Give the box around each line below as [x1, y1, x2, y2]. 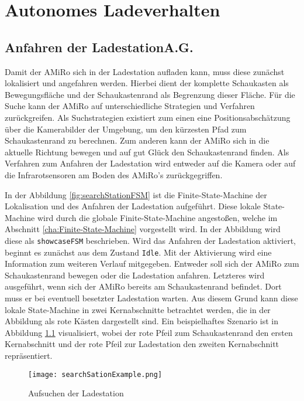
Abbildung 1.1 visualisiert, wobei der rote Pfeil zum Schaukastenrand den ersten [5, 326, 293, 338]
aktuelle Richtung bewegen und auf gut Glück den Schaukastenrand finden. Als [5, 145, 289, 158]
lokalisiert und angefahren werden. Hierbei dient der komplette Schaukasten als [5, 77, 289, 89]
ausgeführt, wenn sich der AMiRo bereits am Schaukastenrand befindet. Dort [5, 280, 282, 293]
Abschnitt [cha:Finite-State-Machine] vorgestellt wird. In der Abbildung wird [5, 223, 281, 235]
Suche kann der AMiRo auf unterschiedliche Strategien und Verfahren [5, 100, 255, 112]
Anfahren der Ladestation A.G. [5, 38, 194, 56]
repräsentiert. [5, 349, 53, 361]
